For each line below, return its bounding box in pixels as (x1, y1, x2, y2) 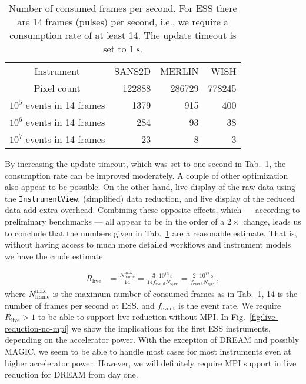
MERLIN (160, 64, 199, 78)
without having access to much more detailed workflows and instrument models (5, 238, 291, 251)
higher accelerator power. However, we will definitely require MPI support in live (5, 356, 297, 369)
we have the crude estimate (5, 249, 103, 262)
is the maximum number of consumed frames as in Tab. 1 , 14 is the (52, 287, 298, 299)
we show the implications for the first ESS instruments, (71, 322, 271, 334)
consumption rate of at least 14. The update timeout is (9, 28, 237, 42)
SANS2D (114, 64, 151, 78)
